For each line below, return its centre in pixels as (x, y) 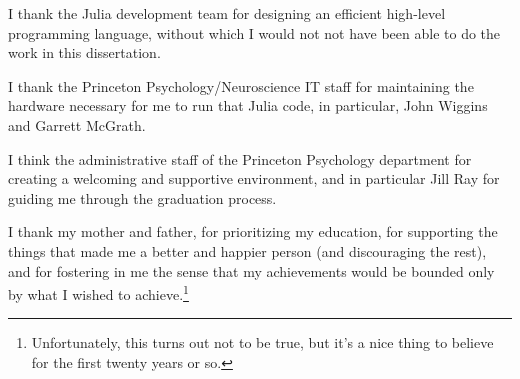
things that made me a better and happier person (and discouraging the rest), (247, 250)
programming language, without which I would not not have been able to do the (254, 32)
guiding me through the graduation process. (142, 197)
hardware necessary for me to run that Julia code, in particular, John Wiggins (248, 105)
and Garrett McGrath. (77, 124)
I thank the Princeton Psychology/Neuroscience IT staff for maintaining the (241, 85)
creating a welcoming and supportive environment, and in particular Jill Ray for (254, 178)
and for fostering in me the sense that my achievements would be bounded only (251, 270)
